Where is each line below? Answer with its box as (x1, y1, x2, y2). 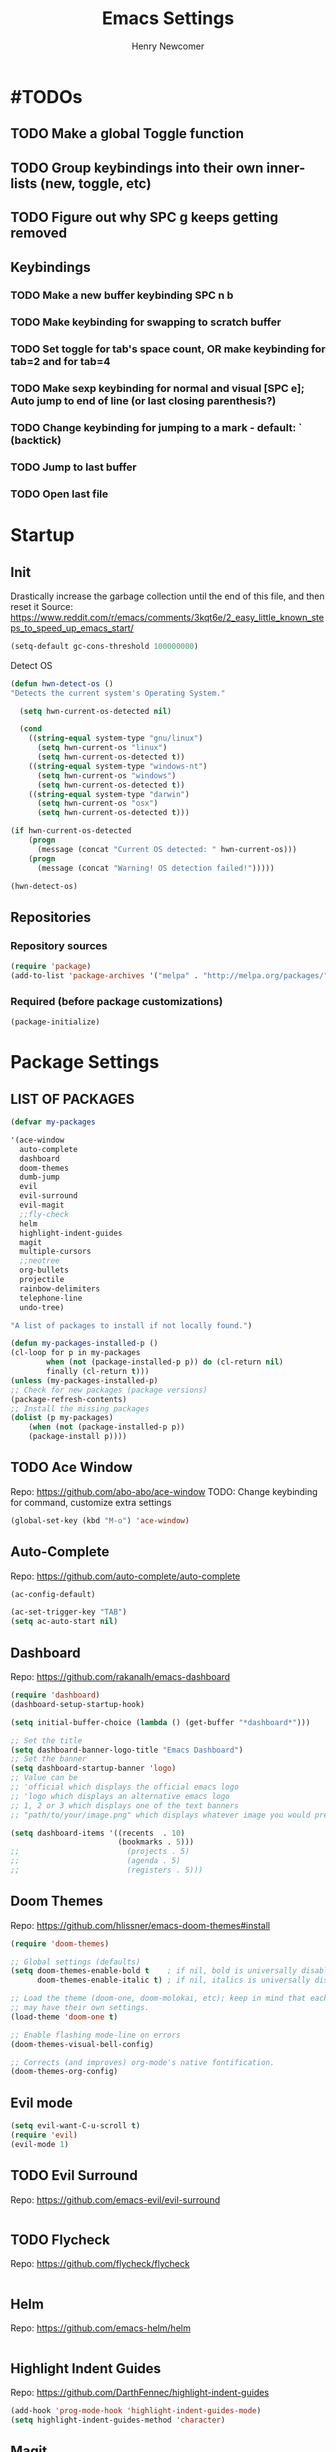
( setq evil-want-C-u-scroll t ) (10, 2121, 141, 2131)
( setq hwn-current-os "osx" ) (36, 798, 159, 809)
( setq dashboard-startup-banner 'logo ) (10, 1763, 177, 1774)
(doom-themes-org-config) (10, 2067, 118, 2077)
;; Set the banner (10, 1754, 87, 1764)
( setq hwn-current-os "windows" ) (36, 770, 177, 781)
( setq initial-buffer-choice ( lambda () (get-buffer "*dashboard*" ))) (10, 1717, 311, 1727)
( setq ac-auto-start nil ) (10, 1617, 118, 1627)
